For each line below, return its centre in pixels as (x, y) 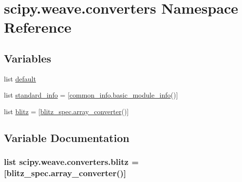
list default (20, 78)
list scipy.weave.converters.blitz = (71, 162)
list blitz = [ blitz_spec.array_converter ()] (66, 111)
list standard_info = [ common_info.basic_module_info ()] (91, 95)
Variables (28, 58)
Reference (38, 27)
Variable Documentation (67, 137)
